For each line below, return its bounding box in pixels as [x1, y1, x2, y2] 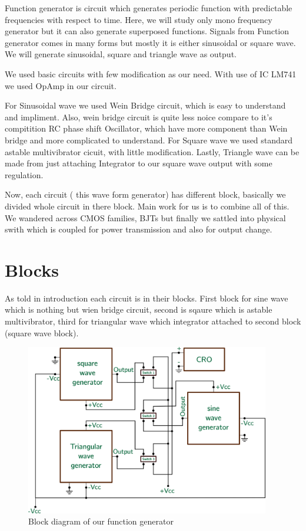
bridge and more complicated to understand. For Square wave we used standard [5, 133, 293, 146]
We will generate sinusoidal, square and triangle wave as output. [5, 48, 237, 60]
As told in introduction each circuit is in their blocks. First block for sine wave [5, 291, 288, 304]
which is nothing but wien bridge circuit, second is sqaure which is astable [5, 303, 272, 316]
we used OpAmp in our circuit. [5, 79, 117, 91]
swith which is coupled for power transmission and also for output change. [5, 223, 272, 235]
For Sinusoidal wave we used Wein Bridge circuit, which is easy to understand [5, 99, 286, 112]
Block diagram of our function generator [28, 515, 174, 527]
